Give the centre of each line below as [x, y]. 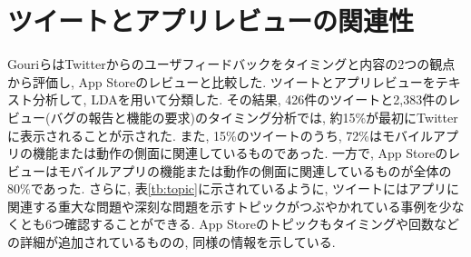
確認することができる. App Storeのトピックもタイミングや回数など [261, 224]
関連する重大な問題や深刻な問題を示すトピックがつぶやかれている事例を [223, 206]
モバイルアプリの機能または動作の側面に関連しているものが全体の [255, 170]
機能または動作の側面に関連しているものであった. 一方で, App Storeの [240, 153]
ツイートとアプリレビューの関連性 [211, 20]
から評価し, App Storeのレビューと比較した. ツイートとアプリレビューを [221, 81]
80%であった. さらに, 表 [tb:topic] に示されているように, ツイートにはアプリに [234, 188]
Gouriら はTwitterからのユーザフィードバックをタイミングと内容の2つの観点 [231, 64]
